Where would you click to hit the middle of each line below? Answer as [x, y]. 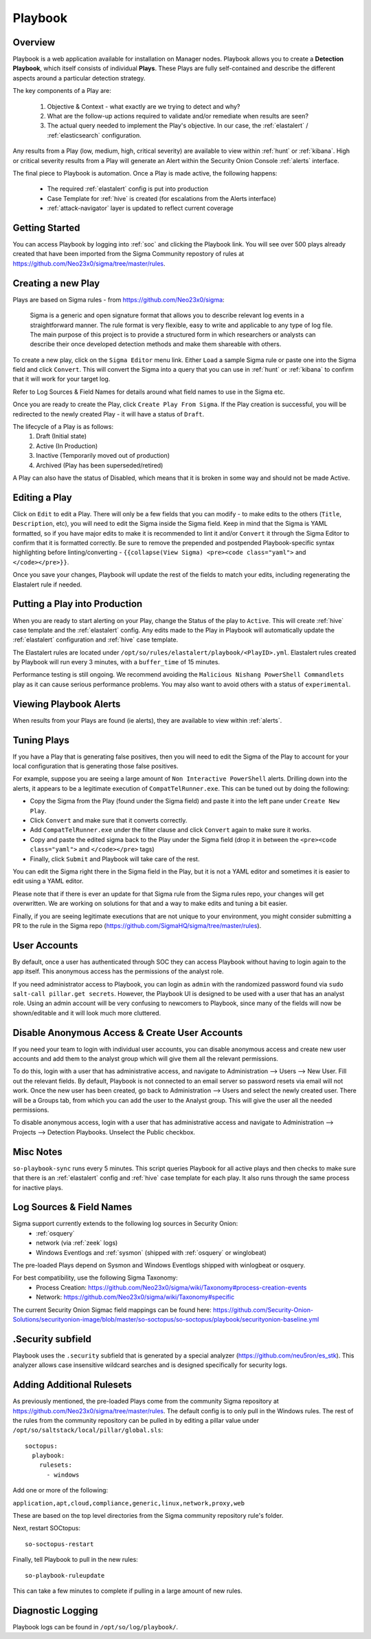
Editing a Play [42, 497]
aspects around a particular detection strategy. [79, 78]
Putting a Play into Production [78, 604]
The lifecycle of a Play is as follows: [63, 427]
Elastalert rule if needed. [47, 584]
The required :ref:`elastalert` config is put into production [128, 189]
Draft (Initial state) [61, 436]
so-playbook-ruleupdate [65, 1575]
